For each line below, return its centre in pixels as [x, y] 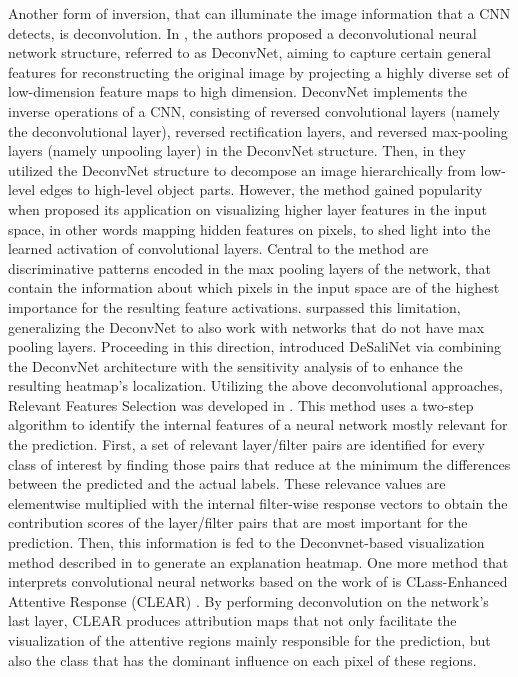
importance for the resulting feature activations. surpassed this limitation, [234, 306]
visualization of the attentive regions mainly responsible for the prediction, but [249, 640]
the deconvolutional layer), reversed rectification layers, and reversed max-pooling [258, 130]
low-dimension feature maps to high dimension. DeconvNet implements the [238, 91]
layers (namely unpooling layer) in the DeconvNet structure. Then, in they [237, 150]
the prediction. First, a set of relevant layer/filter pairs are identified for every [246, 444]
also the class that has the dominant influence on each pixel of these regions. [242, 659]
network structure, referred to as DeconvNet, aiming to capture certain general [249, 52]
